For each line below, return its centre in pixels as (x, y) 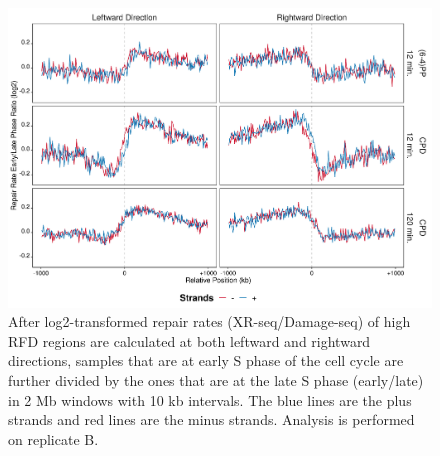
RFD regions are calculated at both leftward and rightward (189, 340)
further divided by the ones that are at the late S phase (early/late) (216, 380)
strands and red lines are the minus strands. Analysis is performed (211, 419)
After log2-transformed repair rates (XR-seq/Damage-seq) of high (209, 321)
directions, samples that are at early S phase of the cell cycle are (206, 360)
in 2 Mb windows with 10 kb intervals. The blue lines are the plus (210, 399)
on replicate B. (53, 438)
